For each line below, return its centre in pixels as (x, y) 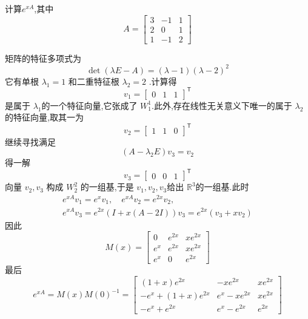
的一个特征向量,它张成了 (89, 105)
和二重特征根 (94, 81)
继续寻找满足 (30, 141)
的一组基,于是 (107, 187)
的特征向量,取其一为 (44, 117)
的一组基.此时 (222, 187)
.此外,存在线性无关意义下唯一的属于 (222, 105)
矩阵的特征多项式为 (43, 58)
